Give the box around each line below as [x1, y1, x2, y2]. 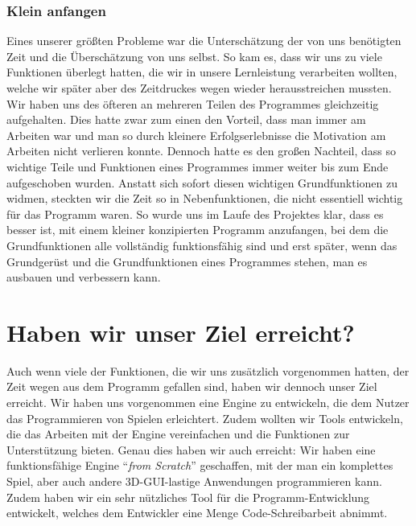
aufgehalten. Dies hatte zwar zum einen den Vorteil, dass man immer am [6, 111, 366, 128]
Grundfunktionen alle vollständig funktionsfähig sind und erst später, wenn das [6, 236, 397, 253]
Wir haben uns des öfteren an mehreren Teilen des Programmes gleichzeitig [6, 95, 379, 112]
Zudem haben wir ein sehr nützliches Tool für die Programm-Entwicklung [6, 488, 370, 505]
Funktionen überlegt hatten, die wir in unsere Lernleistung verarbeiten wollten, [6, 64, 397, 80]
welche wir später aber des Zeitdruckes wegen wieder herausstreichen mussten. [6, 80, 392, 96]
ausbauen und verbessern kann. [6, 269, 161, 286]
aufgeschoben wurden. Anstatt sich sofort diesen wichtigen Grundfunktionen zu [6, 174, 397, 191]
